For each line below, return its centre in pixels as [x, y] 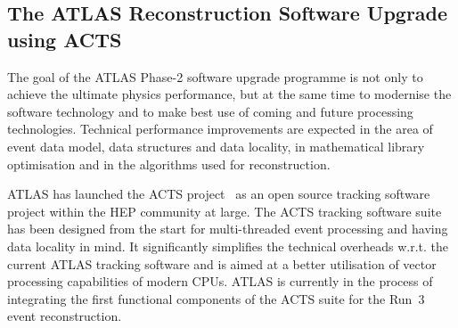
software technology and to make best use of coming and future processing [210, 111]
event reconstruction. [65, 316]
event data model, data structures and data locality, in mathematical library [216, 146]
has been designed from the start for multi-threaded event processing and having [228, 229]
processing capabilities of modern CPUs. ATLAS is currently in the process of [220, 281]
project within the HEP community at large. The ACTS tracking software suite [225, 211]
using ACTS [65, 39]
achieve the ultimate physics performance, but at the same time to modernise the [229, 94]
